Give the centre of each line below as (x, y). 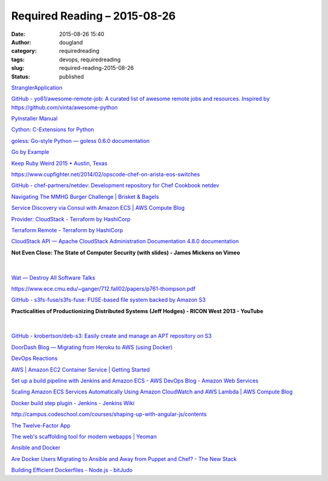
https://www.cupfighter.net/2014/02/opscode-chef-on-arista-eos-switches (106, 175)
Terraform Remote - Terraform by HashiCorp (67, 230)
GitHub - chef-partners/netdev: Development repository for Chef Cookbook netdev (115, 185)
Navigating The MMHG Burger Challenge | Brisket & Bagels (85, 196)
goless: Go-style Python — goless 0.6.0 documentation (80, 140)
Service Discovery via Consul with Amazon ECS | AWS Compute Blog (98, 208)
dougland (71, 42)
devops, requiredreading (90, 59)
